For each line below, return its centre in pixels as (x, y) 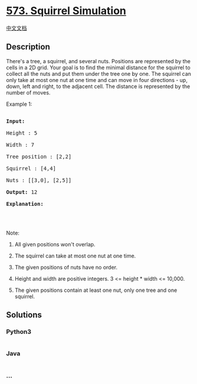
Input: (16, 121)
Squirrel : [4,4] (31, 168)
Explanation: (25, 204)
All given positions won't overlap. (55, 244)
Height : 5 (22, 133)
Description (28, 47)
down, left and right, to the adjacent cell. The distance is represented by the (98, 86)
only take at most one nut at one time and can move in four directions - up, (97, 80)
